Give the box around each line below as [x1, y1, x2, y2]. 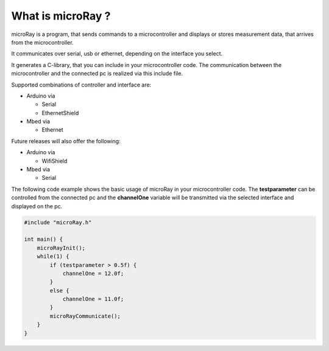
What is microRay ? [11, 9, 111, 23]
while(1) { [37, 253, 69, 260]
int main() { [24, 236, 63, 243]
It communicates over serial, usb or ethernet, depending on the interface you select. [11, 50, 223, 57]
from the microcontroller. [11, 38, 74, 46]
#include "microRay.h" [24, 219, 92, 225]
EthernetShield [41, 109, 79, 116]
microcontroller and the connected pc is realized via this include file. [11, 70, 183, 77]
